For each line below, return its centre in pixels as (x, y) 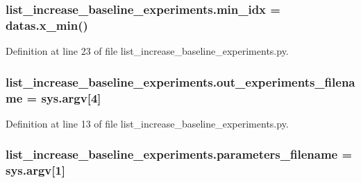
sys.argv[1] (36, 170)
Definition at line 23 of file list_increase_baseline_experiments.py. (147, 51)
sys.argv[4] (71, 97)
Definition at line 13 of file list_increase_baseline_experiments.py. (147, 123)
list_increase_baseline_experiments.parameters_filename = (179, 154)
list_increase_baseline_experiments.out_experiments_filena (180, 81)
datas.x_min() (47, 25)
